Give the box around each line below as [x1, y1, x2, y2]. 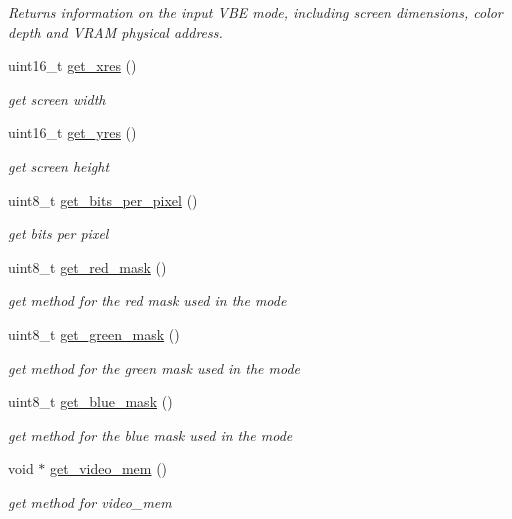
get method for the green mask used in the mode [8, 357, 300, 378]
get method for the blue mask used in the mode [8, 424, 293, 445]
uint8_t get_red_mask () [8, 256, 167, 277]
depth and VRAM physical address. [8, 21, 223, 42]
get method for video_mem [8, 491, 172, 512]
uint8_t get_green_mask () [8, 323, 180, 344]
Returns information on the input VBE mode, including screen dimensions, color [8, 2, 503, 22]
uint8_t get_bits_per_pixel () [8, 189, 198, 210]
